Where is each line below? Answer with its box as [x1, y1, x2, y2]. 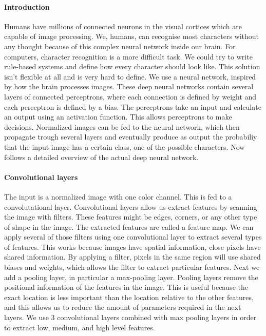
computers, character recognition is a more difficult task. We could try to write [4, 51, 253, 62]
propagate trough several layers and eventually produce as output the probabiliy [4, 131, 257, 142]
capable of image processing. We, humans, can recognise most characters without [4, 31, 259, 42]
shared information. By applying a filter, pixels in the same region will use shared [4, 251, 261, 262]
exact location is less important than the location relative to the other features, [4, 291, 254, 302]
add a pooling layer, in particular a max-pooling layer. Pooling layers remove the [4, 271, 258, 282]
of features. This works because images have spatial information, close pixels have [4, 241, 261, 252]
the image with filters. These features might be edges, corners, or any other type [4, 211, 257, 222]
